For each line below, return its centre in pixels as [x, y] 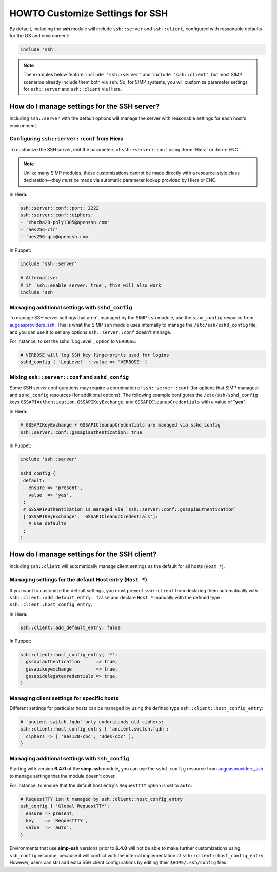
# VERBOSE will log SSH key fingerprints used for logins [95, 355]
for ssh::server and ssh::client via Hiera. [73, 89]
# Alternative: [39, 278]
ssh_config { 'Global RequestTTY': [65, 806]
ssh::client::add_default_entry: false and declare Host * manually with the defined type [115, 598]
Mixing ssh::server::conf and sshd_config [69, 377]
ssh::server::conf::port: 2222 [60, 208]
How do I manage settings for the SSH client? [83, 554]
